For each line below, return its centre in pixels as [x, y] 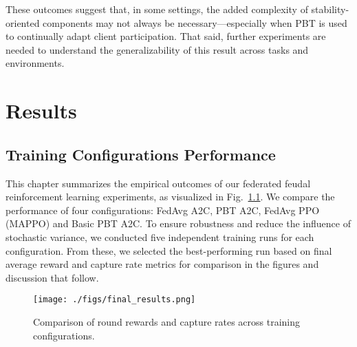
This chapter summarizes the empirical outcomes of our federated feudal [158, 183]
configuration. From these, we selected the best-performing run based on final [169, 250]
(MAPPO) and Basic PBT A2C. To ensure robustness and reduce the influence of [178, 223]
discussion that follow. [52, 277]
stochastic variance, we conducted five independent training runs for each [160, 236]
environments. [35, 63]
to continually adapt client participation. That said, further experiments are [166, 36]
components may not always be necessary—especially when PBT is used [195, 22]
